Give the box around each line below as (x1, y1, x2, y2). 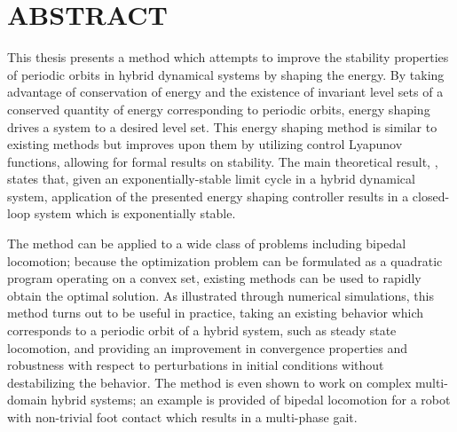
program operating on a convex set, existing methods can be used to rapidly (7, 269, 422, 287)
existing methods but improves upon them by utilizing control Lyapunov (7, 135, 403, 153)
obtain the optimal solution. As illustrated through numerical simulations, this (7, 286, 434, 304)
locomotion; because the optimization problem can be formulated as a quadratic (7, 251, 443, 270)
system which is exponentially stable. (34, 204, 236, 223)
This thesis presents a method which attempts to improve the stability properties (7, 48, 449, 67)
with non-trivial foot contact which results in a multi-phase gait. (7, 408, 358, 426)
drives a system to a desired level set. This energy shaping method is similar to (7, 117, 437, 136)
